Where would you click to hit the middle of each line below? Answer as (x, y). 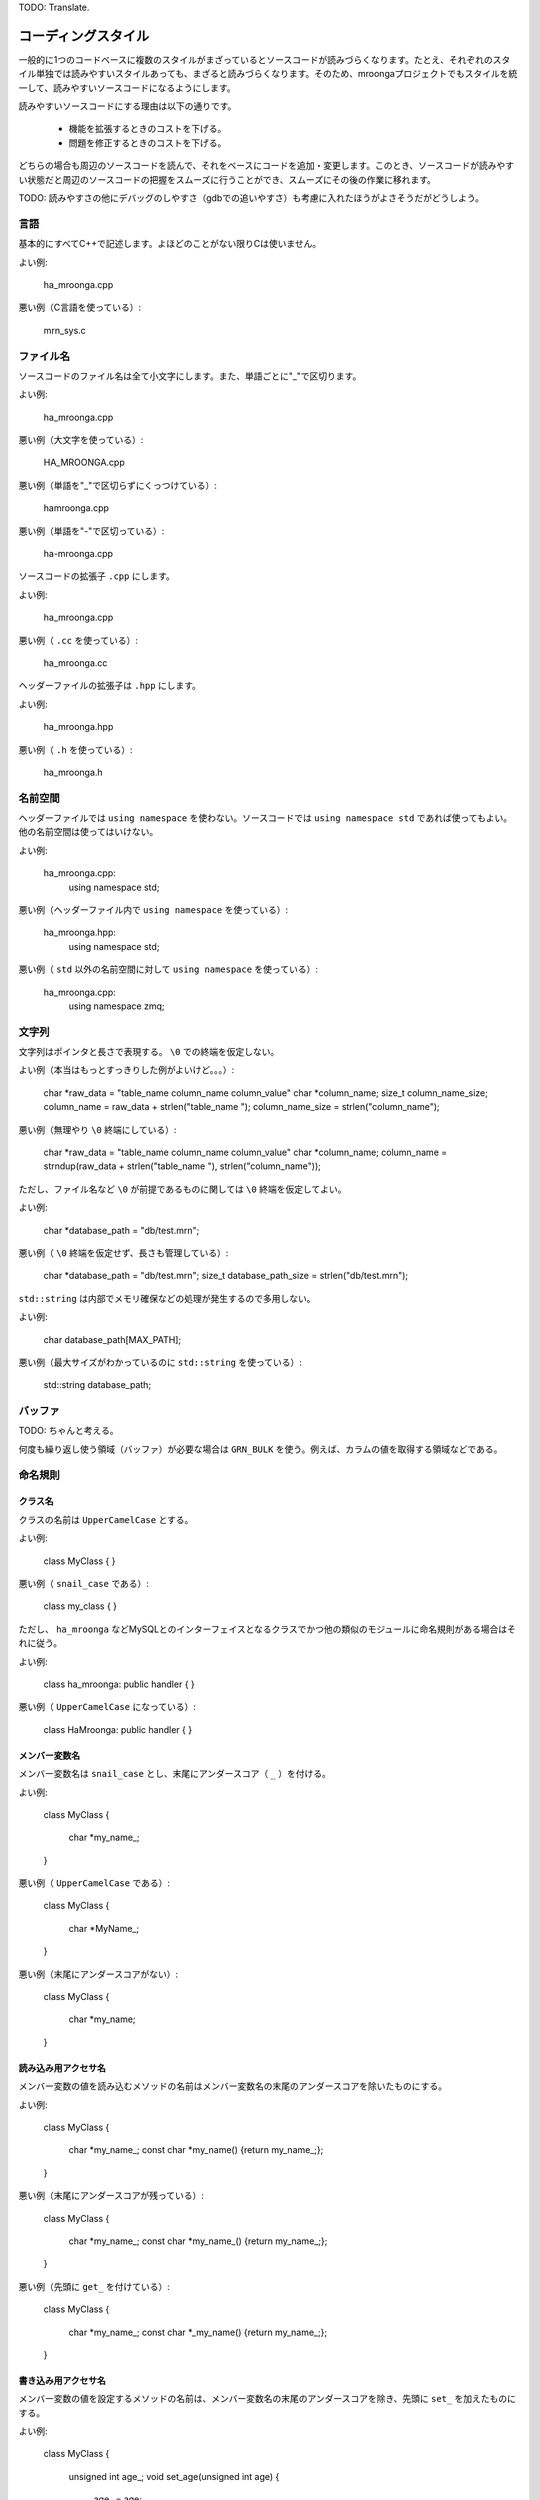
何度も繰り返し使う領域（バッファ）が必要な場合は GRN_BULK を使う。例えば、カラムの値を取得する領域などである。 (260, 1449)
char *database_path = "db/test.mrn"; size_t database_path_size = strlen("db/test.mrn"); (226, 1276)
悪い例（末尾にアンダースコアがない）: (98, 1974)
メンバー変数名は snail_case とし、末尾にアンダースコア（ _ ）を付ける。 (175, 1774)
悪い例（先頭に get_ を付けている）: (94, 2286)
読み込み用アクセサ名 (62, 2067)
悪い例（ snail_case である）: (84, 1583)
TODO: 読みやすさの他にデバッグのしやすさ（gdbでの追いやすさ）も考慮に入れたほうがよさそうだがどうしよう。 (251, 198)
